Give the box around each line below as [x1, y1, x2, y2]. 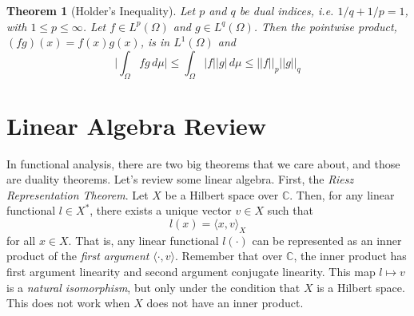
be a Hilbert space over [165, 186, 279, 203]
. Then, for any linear [289, 186, 395, 203]
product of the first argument [6, 247, 149, 264]
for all [6, 231, 36, 248]
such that [267, 202, 313, 219]
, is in [140, 34, 170, 50]
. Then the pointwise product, [253, 18, 397, 34]
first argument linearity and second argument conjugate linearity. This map [6, 263, 376, 280]
